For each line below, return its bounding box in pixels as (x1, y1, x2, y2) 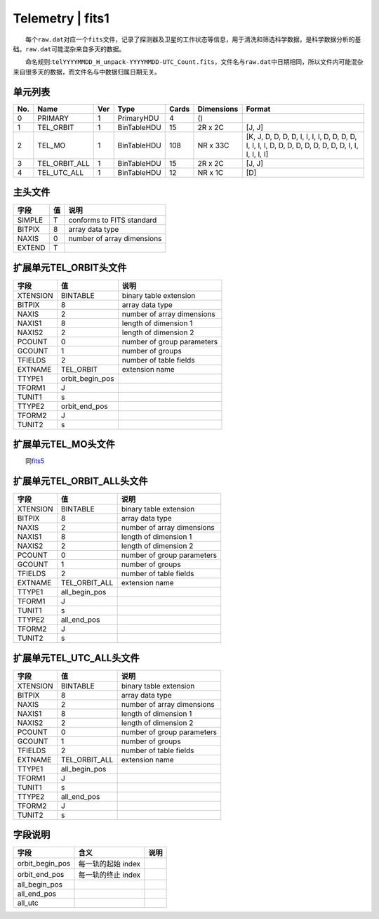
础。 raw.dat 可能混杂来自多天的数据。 (13, 44, 126, 53)
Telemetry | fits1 (13, 11, 110, 26)
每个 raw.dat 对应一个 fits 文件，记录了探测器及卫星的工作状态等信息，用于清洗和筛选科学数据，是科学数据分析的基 (25, 35, 361, 44)
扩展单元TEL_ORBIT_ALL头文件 (13, 475, 148, 487)
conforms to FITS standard (68, 215, 157, 225)
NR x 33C (197, 141, 230, 150)
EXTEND (17, 243, 46, 253)
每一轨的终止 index (78, 870, 141, 880)
